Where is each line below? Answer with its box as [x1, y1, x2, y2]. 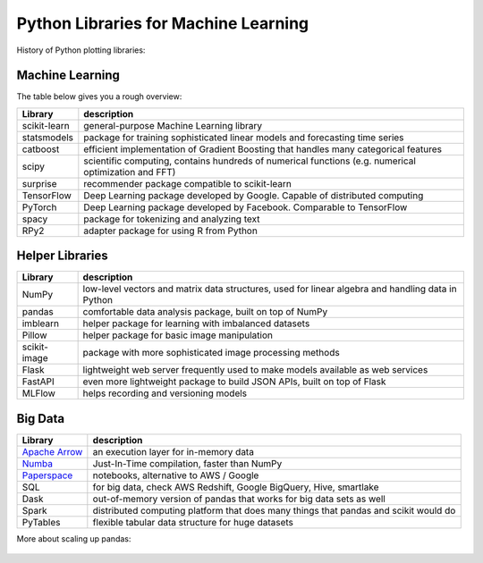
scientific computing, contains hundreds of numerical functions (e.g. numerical [83, 155, 416, 167]
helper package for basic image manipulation [82, 329, 273, 341]
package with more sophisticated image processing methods [82, 347, 340, 359]
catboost [21, 143, 60, 155]
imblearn [21, 317, 60, 330]
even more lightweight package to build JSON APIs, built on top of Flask [82, 375, 386, 388]
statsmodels [21, 130, 74, 143]
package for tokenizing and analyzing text [83, 213, 260, 225]
